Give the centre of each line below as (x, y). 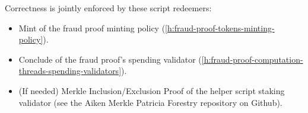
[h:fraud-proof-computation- (252, 59)
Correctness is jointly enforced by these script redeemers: (108, 8)
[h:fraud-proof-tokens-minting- (220, 28)
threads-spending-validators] (70, 71)
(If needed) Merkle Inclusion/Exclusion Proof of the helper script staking (152, 90)
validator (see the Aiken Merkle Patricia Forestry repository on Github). (150, 102)
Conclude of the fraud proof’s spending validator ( (110, 59)
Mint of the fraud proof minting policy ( (92, 28)
